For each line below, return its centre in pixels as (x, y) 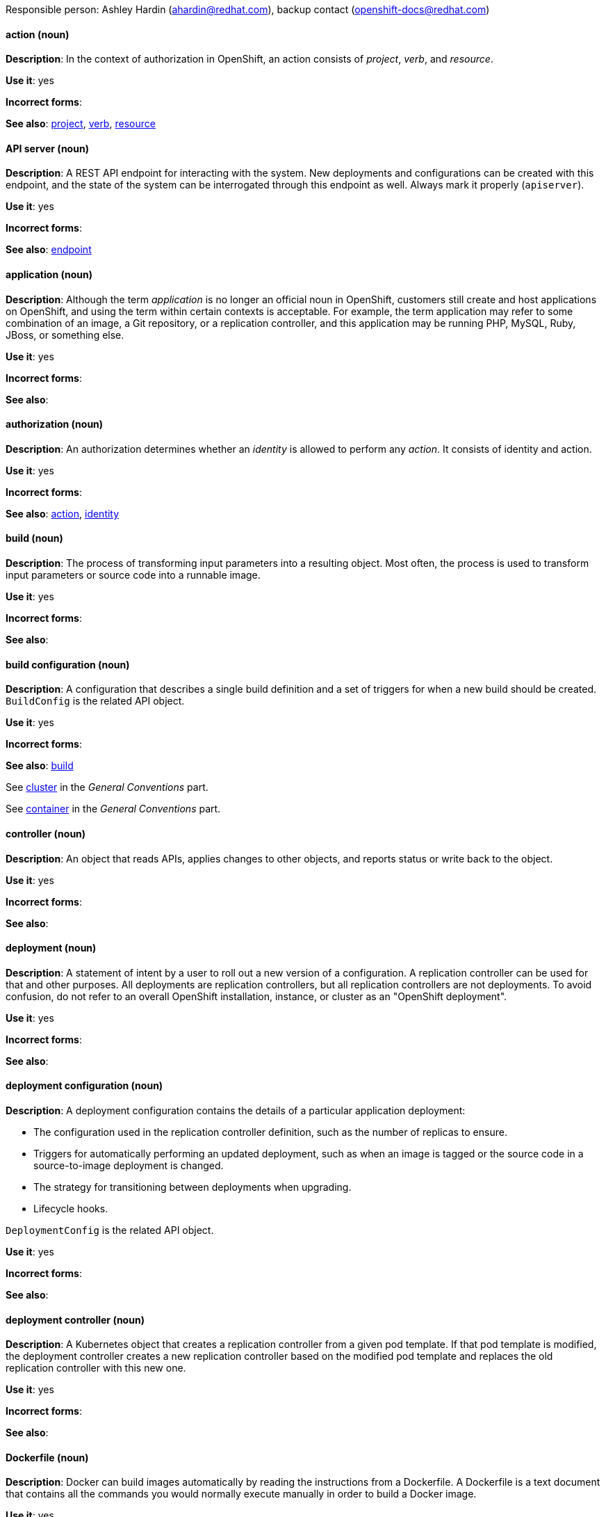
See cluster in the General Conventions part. (107, 787)
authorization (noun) (55, 424)
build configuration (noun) (68, 664)
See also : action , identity (63, 513)
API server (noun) (47, 148)
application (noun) (49, 275)
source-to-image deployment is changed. (129, 1165)
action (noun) (38, 34)
